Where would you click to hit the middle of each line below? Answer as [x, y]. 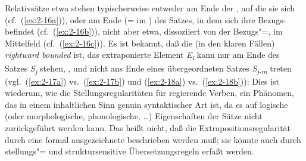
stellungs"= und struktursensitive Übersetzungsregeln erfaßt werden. [129, 151]
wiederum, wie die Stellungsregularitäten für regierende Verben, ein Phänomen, [149, 93]
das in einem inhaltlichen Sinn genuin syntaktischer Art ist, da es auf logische [146, 104]
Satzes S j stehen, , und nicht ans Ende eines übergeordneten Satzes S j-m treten [148, 69]
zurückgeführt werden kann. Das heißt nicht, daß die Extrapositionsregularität [148, 128]
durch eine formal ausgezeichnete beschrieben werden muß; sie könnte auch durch [153, 139]
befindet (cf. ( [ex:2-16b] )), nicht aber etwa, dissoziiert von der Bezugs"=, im [144, 31]
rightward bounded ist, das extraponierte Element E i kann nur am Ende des [142, 55]
